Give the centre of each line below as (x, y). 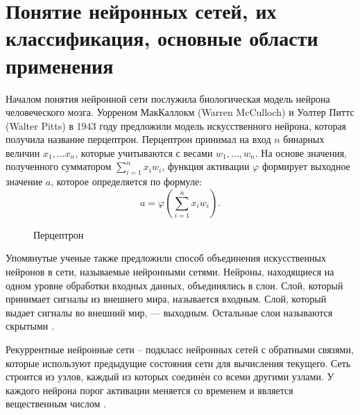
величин (23, 152)
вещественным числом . (56, 404)
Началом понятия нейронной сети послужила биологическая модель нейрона (168, 98)
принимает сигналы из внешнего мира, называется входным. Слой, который (166, 299)
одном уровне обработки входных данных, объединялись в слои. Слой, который (174, 285)
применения (60, 65)
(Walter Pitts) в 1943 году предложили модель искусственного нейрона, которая (176, 125)
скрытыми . (30, 326)
